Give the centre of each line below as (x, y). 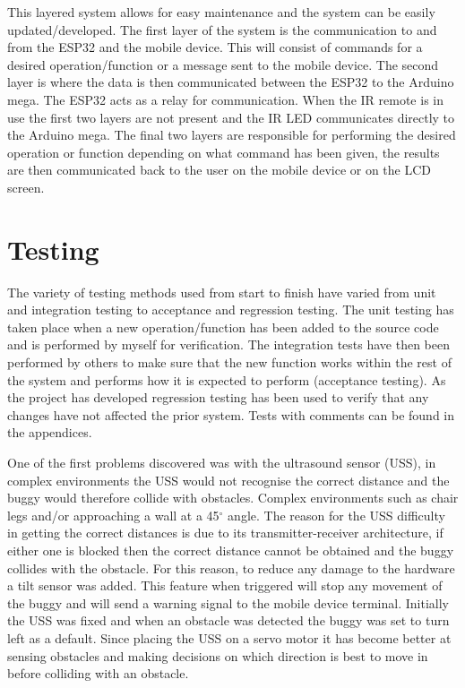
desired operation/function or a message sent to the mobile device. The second (223, 64)
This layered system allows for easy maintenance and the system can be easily (221, 12)
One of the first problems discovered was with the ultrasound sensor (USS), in (222, 462)
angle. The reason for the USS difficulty (336, 515)
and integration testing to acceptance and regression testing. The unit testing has (231, 310)
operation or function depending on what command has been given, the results (224, 152)
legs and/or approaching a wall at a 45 (113, 515)
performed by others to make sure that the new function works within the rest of (229, 362)
